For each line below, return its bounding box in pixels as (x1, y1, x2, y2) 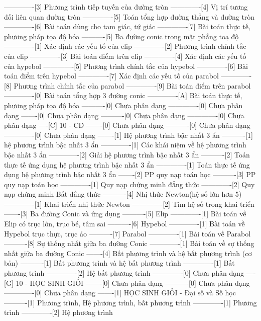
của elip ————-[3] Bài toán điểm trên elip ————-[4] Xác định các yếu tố (4, 50, 246, 61)
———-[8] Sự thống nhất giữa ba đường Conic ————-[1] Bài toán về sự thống (4, 238, 254, 249)
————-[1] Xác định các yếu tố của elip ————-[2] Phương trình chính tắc (4, 41, 246, 51)
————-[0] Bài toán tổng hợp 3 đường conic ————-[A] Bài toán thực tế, (4, 90, 242, 101)
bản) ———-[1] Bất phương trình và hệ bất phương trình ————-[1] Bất (4, 258, 235, 268)
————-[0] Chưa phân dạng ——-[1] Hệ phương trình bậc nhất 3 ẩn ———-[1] (4, 129, 253, 140)
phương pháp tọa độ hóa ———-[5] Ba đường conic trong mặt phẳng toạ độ (4, 31, 239, 41)
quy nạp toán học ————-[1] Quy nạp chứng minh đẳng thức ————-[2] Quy (4, 179, 255, 189)
